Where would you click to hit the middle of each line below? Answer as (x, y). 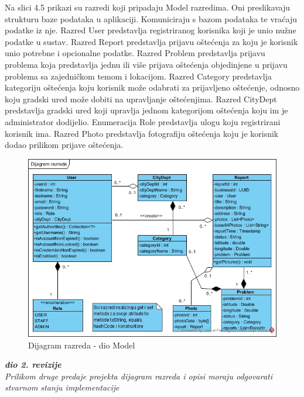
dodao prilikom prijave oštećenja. (64, 145)
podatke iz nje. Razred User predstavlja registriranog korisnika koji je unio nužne (151, 30)
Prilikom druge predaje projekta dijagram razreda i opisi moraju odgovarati (139, 376)
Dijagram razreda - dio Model (82, 345)
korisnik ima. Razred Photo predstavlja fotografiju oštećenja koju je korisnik (142, 133)
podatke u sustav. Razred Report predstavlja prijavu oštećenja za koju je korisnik (151, 41)
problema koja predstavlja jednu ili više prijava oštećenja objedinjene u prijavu (146, 64)
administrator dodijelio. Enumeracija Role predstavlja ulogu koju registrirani (143, 121)
